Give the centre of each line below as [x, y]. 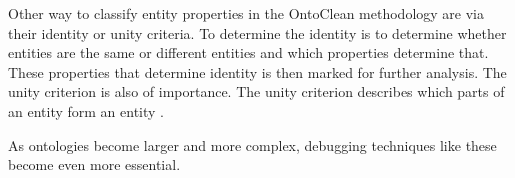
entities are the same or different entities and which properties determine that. [248, 52]
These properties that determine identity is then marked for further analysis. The [257, 71]
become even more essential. [94, 164]
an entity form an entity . [86, 110]
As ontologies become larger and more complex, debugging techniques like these [252, 144]
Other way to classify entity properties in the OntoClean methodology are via [246, 13]
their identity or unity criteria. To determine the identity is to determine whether [257, 32]
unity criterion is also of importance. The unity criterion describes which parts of [256, 91]
